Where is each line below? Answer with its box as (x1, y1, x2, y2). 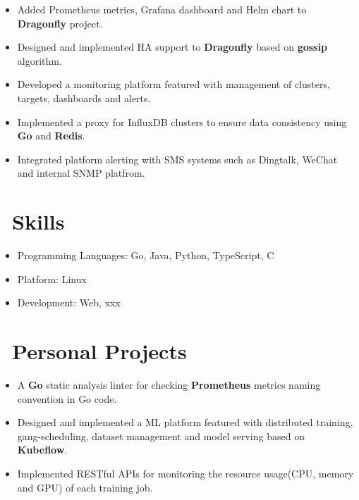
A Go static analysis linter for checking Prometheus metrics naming (17, 377, 321, 392)
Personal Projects (12, 337, 187, 365)
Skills (12, 207, 65, 236)
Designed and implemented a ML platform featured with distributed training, (17, 415, 353, 430)
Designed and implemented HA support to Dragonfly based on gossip (17, 39, 327, 54)
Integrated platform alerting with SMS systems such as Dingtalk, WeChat (17, 151, 338, 166)
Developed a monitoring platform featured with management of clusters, (17, 77, 330, 92)
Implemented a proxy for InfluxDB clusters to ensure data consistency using (17, 114, 347, 129)
